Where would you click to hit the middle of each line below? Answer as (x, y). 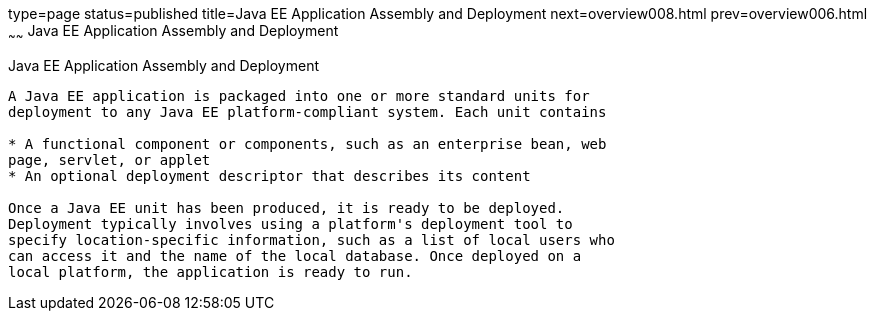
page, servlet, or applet (109, 159)
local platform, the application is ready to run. (210, 271)
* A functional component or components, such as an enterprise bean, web (307, 143)
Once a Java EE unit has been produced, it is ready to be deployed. (286, 207)
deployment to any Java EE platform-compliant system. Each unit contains (307, 111)
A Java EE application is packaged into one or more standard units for (299, 95)
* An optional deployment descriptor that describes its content (269, 175)
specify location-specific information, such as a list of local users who (311, 239)
